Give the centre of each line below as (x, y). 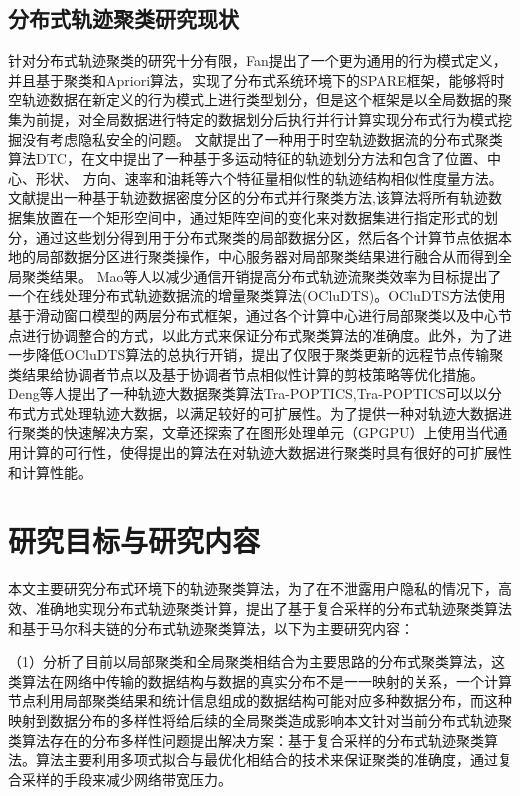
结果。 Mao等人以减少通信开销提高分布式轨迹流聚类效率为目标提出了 (275, 275)
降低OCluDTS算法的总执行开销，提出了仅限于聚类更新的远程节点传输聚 (269, 354)
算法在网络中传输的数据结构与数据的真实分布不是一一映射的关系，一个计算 (266, 680)
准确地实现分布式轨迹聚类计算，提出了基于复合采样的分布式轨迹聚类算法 (273, 607)
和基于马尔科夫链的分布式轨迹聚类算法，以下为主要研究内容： (211, 627)
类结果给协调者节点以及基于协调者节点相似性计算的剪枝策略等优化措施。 (246, 373)
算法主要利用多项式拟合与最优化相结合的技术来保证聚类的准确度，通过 (266, 759)
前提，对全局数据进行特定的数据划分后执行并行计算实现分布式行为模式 (266, 118)
